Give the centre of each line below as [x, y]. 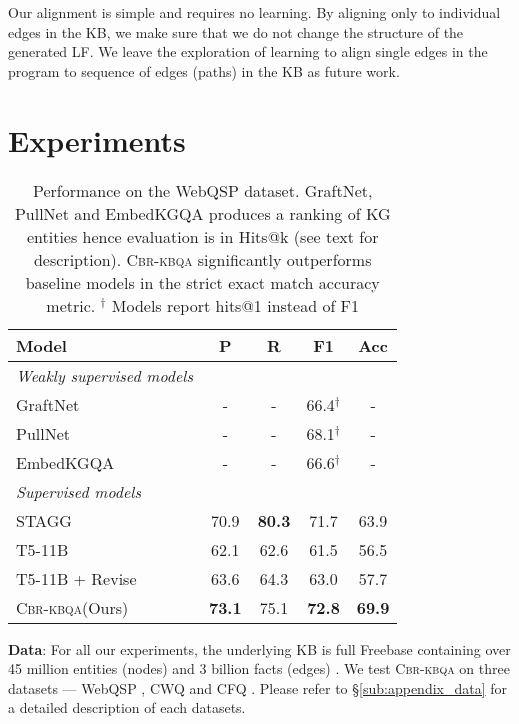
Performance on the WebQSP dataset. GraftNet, [202, 190]
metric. [71, 305]
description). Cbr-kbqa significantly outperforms [202, 259]
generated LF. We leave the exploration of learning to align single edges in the [248, 51]
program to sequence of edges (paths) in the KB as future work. [204, 70]
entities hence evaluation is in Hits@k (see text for [202, 236]
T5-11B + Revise [76, 578]
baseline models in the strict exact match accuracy [202, 282]
